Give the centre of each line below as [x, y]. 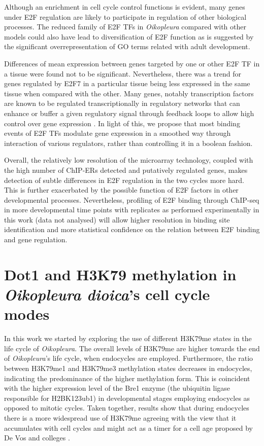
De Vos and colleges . [37, 438]
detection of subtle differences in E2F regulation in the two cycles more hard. [124, 180]
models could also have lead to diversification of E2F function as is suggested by [129, 36]
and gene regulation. [36, 239]
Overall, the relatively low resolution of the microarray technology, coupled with [129, 160]
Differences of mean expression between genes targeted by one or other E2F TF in [132, 63]
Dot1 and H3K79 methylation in [120, 274]
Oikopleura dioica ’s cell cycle [107, 294]
